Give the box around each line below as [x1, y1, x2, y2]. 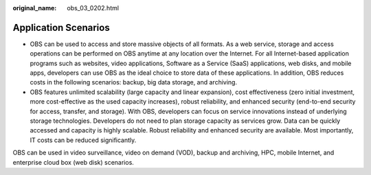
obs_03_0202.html [67, 4, 120, 12]
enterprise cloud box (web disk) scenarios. [12, 158, 134, 166]
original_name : [12, 4, 57, 12]
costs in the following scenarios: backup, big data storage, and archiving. [30, 78, 237, 86]
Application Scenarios [12, 21, 110, 34]
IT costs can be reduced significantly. [30, 136, 137, 144]
